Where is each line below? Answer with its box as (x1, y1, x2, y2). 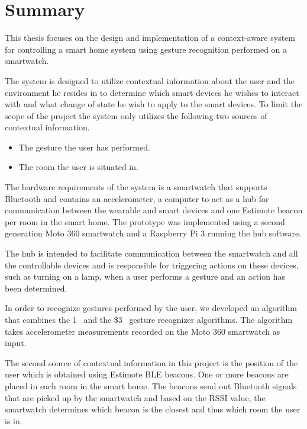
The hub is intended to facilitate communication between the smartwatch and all (5, 247, 298, 260)
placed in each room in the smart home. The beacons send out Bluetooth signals (5, 379, 297, 392)
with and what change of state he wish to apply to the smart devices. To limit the (5, 98, 303, 110)
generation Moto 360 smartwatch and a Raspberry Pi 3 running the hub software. (5, 227, 301, 239)
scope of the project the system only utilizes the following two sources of (5, 109, 267, 121)
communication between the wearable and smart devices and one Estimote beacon (5, 204, 303, 216)
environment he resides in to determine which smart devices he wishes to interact (5, 86, 299, 98)
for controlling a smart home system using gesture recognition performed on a (5, 43, 287, 55)
